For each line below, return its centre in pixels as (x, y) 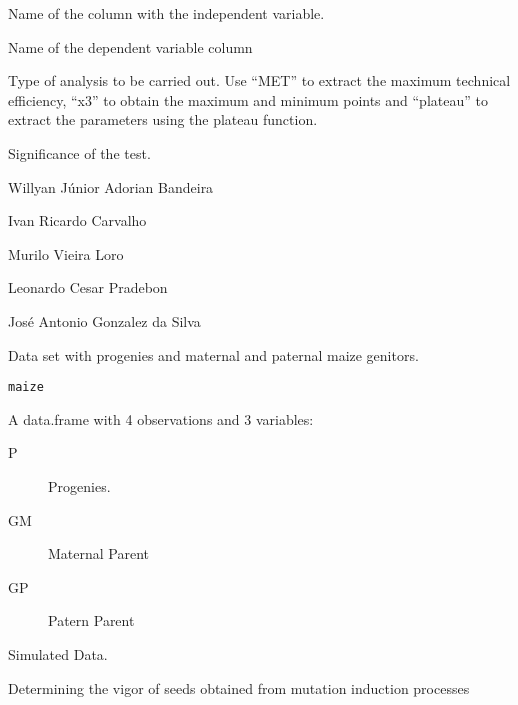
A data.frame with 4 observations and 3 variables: (161, 418)
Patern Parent (91, 620)
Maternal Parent (99, 553)
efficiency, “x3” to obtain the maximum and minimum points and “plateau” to (248, 99)
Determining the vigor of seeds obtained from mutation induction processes (239, 687)
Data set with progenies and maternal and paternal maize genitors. (213, 354)
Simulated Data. (58, 653)
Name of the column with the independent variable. (166, 13)
